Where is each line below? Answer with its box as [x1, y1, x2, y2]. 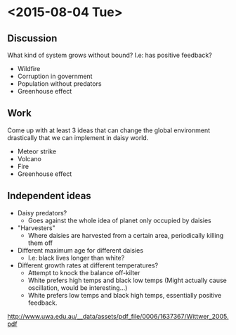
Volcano [17, 154, 42, 163]
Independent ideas [7, 190, 91, 202]
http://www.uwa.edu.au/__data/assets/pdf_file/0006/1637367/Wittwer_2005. [7, 312, 229, 320]
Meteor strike [17, 147, 57, 156]
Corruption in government [17, 72, 93, 80]
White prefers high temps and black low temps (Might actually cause [27, 276, 227, 284]
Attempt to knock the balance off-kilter [27, 268, 140, 277]
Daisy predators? [17, 208, 67, 217]
